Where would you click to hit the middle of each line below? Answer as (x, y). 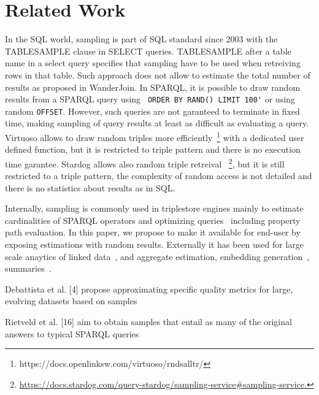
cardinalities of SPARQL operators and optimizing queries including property (153, 220)
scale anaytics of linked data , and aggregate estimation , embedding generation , (157, 256)
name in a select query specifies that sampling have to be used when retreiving (153, 63)
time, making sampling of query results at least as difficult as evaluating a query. (157, 123)
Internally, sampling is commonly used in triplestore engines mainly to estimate (154, 208)
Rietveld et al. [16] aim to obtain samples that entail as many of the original (148, 322)
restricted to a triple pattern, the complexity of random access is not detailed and (159, 176)
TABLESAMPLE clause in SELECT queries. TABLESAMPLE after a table (148, 51)
